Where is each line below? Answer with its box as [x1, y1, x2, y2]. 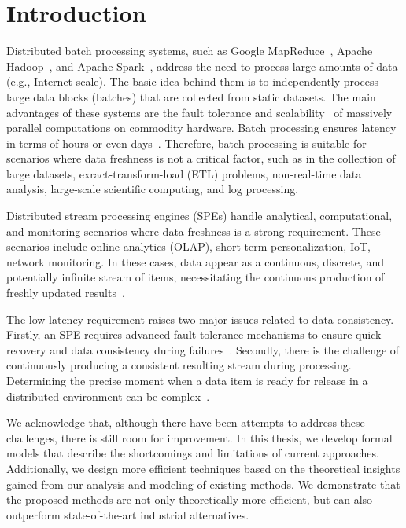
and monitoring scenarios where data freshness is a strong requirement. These [6, 222, 381, 239]
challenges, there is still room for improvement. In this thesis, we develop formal [6, 429, 393, 445]
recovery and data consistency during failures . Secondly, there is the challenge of [6, 341, 400, 357]
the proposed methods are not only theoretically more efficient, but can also [6, 491, 373, 508]
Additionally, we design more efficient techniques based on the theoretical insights [6, 460, 400, 476]
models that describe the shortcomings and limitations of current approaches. [6, 445, 379, 461]
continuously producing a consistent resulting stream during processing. [6, 357, 352, 373]
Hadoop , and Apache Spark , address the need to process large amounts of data [6, 57, 398, 74]
